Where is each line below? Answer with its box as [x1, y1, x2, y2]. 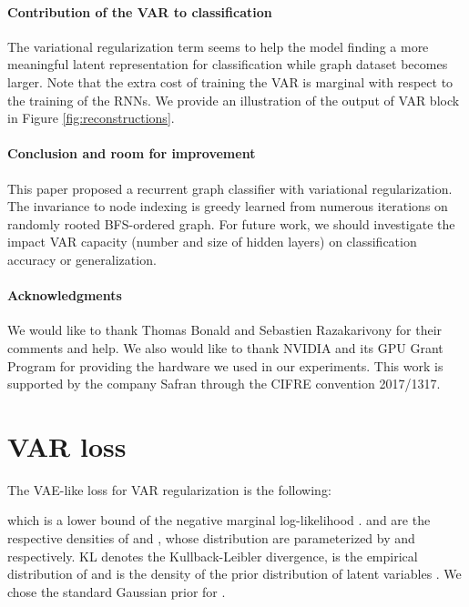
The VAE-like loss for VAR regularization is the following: [7, 480, 331, 499]
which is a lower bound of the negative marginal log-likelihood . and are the [7, 511, 431, 530]
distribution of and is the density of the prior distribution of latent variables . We [7, 564, 462, 583]
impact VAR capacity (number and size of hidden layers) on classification [7, 232, 417, 251]
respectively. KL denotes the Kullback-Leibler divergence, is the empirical [7, 546, 418, 565]
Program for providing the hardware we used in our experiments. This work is [7, 356, 444, 375]
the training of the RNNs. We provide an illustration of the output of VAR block [7, 90, 460, 109]
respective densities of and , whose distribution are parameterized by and [7, 529, 415, 548]
